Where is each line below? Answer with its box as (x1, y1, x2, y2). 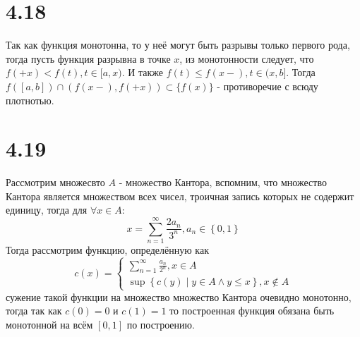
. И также (121, 65, 164, 80)
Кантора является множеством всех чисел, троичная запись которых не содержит (6, 188, 354, 203)
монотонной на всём (6, 317, 93, 331)
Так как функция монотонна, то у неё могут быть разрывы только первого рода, (6, 37, 350, 52)
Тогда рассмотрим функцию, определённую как (6, 243, 209, 257)
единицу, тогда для (6, 202, 88, 217)
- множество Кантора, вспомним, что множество (119, 175, 327, 190)
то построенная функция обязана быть (169, 303, 335, 318)
